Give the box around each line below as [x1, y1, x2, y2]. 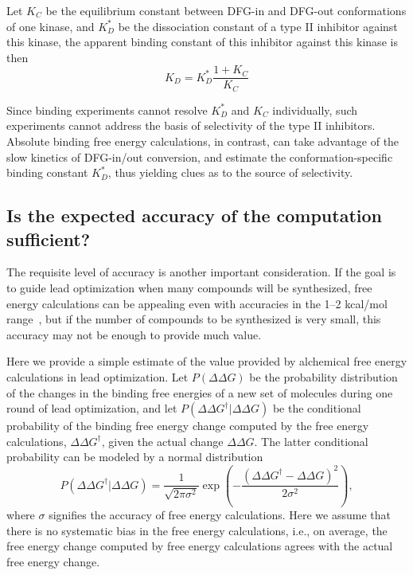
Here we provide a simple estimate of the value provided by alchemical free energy [6, 353, 407, 370]
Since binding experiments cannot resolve [6, 101, 208, 118]
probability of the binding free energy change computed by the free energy [6, 417, 369, 434]
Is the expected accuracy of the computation [6, 203, 382, 228]
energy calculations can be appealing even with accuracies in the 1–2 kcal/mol [6, 295, 388, 311]
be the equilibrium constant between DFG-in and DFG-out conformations [45, 2, 407, 18]
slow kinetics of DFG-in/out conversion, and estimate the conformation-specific [6, 148, 393, 165]
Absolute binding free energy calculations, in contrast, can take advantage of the [6, 133, 399, 150]
